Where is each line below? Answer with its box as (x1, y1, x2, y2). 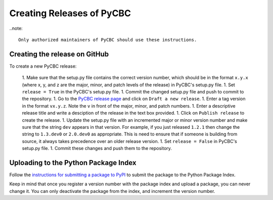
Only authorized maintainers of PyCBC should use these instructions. (18, 37, 197, 42)
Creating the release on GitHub (9, 49, 109, 58)
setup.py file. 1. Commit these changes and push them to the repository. (22, 145, 172, 152)
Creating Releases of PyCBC (9, 8, 131, 19)
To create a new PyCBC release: (9, 63, 77, 69)
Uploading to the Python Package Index (9, 158, 136, 167)
